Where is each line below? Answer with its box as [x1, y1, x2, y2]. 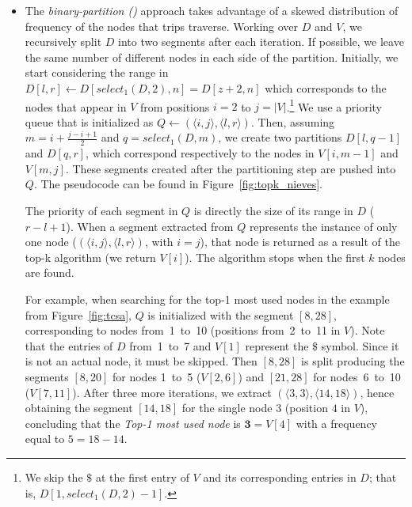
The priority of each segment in [25, 202, 178, 219]
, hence [360, 384, 395, 400]
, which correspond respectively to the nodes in [86, 145, 315, 161]
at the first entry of [95, 468, 189, 485]
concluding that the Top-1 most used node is [25, 414, 241, 431]
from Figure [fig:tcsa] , [25, 306, 132, 323]
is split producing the [301, 353, 405, 369]
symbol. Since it [321, 337, 399, 354]
